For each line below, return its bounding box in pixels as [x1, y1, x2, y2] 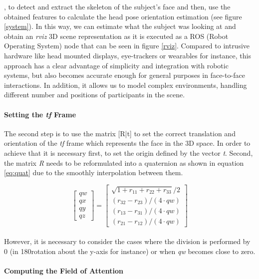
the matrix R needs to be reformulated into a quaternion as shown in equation [4, 157, 244, 168]
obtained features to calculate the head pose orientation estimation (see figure [4, 11, 242, 21]
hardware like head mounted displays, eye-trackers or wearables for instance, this [4, 50, 251, 60]
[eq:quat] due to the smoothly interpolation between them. [4, 167, 183, 178]
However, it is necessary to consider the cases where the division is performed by [4, 236, 251, 247]
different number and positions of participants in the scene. [4, 89, 185, 100]
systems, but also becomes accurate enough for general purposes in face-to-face [4, 70, 245, 80]
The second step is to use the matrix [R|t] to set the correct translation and [4, 128, 236, 138]
